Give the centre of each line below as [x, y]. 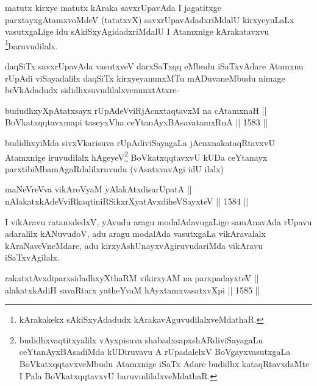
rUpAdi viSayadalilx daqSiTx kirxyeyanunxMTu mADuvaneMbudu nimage [145, 78]
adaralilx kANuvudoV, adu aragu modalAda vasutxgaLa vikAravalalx [135, 233]
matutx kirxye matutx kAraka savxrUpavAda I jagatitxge [113, 7]
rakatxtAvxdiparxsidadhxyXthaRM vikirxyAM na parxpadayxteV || [132, 278]
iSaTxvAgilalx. [32, 257]
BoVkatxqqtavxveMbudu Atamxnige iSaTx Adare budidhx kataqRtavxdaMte [164, 363]
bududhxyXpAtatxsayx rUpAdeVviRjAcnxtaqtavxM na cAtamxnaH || [136, 110]
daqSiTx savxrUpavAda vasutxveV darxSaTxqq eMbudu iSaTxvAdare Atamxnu [154, 66]
